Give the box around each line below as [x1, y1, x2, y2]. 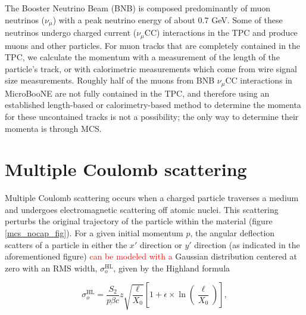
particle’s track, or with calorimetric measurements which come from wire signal [5, 62, 297, 75]
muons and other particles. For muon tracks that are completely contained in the [5, 39, 301, 51]
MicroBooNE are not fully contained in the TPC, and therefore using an [5, 87, 270, 99]
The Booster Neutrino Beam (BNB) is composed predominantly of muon [5, 2, 270, 14]
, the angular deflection [190, 227, 275, 239]
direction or [139, 238, 182, 251]
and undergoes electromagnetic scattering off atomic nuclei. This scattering [5, 203, 279, 215]
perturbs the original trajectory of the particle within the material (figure [5, 215, 273, 227]
